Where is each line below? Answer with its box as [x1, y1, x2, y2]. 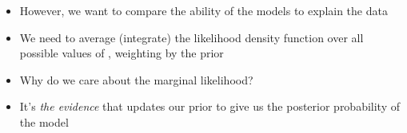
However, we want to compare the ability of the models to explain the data [19, 2, 388, 18]
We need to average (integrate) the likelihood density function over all [19, 29, 364, 45]
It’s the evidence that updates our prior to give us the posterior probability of [19, 98, 401, 115]
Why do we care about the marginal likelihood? [19, 71, 253, 88]
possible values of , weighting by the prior [19, 45, 224, 61]
